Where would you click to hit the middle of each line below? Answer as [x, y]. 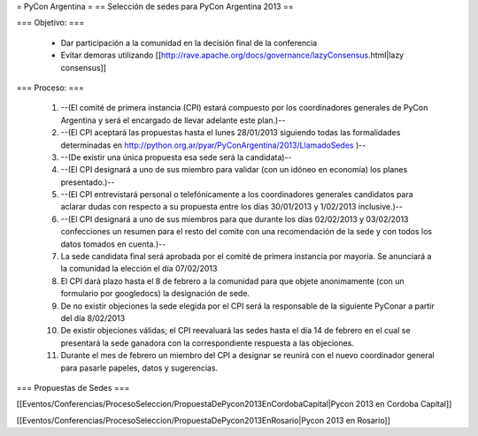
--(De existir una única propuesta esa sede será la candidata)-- [176, 157]
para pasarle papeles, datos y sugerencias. [139, 368]
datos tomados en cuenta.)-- [113, 244]
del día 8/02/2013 [93, 317]
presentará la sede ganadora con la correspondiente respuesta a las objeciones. [207, 343]
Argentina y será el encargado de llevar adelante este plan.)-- [173, 120]
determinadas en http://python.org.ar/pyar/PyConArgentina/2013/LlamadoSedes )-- [213, 145]
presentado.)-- [88, 182]
